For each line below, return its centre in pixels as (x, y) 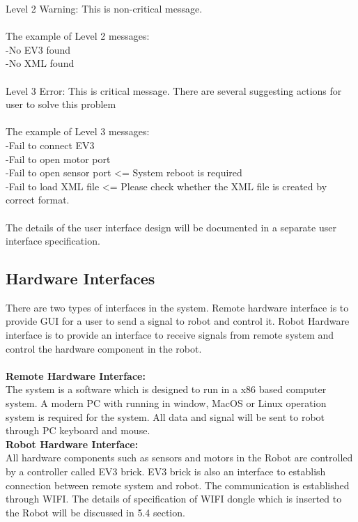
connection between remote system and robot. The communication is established (178, 485)
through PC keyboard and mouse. (78, 430)
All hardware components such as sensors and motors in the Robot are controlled (179, 458)
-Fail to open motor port (58, 159)
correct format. (38, 200)
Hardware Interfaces (80, 278)
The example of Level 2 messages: (78, 36)
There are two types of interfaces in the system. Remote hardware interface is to (177, 307)
